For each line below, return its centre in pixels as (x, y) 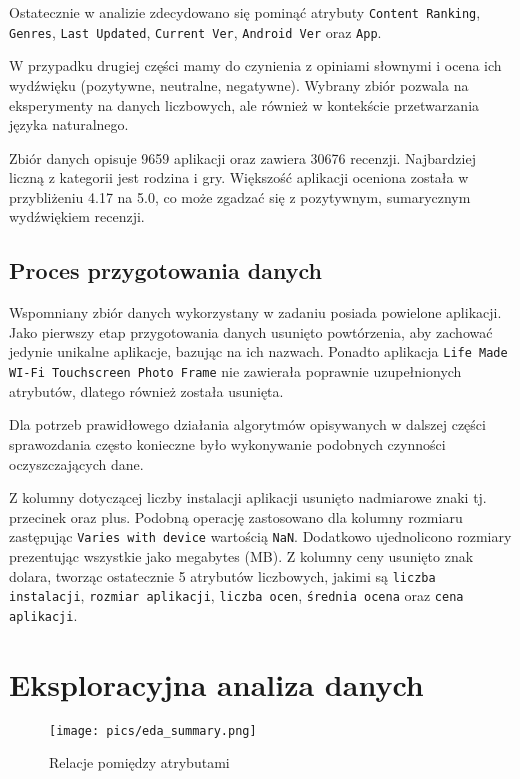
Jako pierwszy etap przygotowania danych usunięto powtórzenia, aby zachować (251, 331)
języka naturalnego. (69, 124)
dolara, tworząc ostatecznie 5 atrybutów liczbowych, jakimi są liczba (222, 575)
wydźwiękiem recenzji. (77, 216)
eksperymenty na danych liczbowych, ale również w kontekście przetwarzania (244, 104)
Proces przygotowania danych (165, 270)
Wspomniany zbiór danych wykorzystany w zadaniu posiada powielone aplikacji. (255, 312)
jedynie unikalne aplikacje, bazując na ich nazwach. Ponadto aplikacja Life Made (258, 351)
